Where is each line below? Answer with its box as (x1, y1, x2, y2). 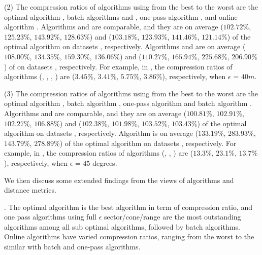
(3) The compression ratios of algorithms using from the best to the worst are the (4, 88, 258, 98)
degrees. (92, 157, 117, 168)
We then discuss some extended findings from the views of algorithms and (4, 174, 234, 185)
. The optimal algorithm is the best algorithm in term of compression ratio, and (4, 201, 252, 212)
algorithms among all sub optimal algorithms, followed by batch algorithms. (4, 221, 240, 232)
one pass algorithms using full (4, 211, 96, 222)
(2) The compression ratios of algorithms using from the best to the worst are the (4, 2, 258, 12)
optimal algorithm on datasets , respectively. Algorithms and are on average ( (4, 41, 246, 52)
